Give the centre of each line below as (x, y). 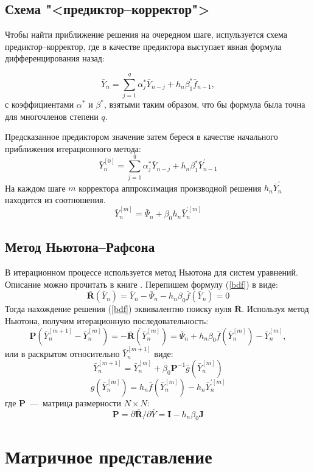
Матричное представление (109, 456)
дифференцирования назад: (55, 58)
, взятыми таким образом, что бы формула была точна (204, 104)
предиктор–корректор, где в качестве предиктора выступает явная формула (143, 46)
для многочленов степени (52, 116)
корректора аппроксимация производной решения (170, 188)
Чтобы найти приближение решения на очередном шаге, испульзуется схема (146, 34)
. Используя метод (275, 309)
